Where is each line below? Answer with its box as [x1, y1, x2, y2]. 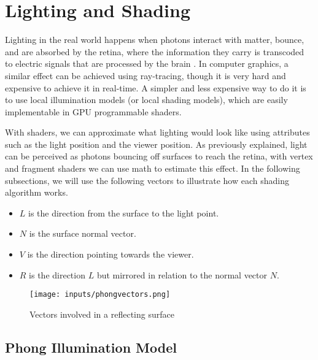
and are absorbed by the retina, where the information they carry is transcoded [5, 45, 304, 58]
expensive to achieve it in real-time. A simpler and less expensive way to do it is [5, 81, 306, 94]
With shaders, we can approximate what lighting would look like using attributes [5, 126, 310, 139]
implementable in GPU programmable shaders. [5, 105, 182, 118]
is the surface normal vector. [29, 227, 136, 240]
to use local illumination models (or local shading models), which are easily [5, 93, 288, 106]
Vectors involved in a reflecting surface [29, 307, 174, 320]
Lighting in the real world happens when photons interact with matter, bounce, [5, 33, 304, 46]
